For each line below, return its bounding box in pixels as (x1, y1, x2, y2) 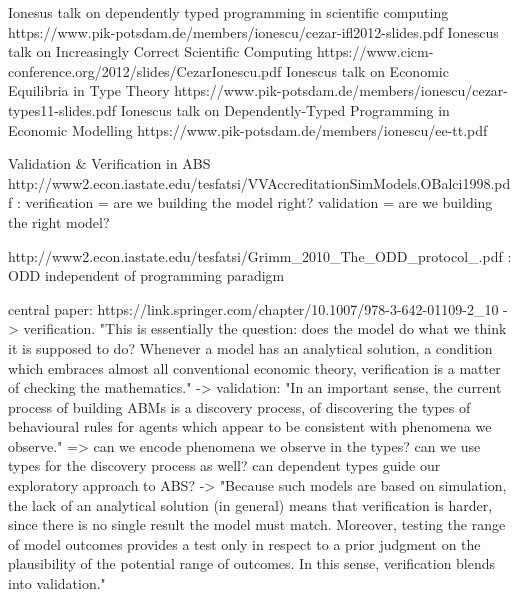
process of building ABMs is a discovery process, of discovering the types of (8, 396, 471, 417)
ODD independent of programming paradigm (8, 265, 285, 286)
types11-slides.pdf (8, 99, 116, 120)
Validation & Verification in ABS (8, 153, 211, 174)
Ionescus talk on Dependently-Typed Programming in (120, 99, 450, 120)
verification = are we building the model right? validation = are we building (25, 192, 493, 213)
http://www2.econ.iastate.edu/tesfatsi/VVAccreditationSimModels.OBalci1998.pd (8, 172, 511, 193)
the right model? (8, 211, 110, 232)
